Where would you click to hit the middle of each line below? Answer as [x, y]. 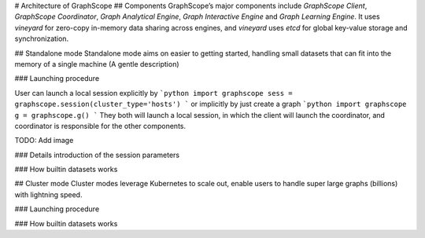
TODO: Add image [44, 141]
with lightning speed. [48, 194]
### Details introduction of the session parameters [97, 155]
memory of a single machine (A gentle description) [97, 64]
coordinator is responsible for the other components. [100, 126]
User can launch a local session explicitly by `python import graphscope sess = [153, 93]
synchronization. [42, 38]
